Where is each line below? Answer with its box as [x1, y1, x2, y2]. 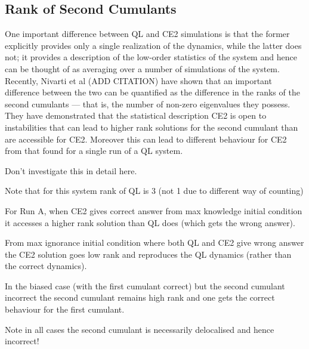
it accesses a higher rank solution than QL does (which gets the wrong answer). [5, 216, 295, 228]
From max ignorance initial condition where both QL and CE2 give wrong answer [5, 236, 304, 249]
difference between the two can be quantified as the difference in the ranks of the [5, 86, 300, 98]
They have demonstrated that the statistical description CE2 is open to [5, 109, 267, 122]
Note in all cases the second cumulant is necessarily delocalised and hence [5, 323, 274, 335]
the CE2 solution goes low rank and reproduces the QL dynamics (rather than [5, 248, 292, 260]
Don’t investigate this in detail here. [5, 164, 137, 177]
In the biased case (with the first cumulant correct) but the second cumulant [5, 279, 285, 292]
